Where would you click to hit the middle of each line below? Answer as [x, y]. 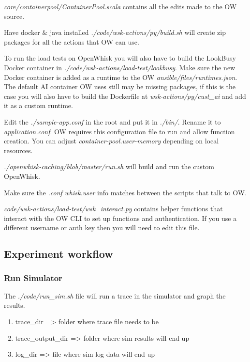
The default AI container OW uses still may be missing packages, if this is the [120, 87]
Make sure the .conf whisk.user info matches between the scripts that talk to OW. [125, 192]
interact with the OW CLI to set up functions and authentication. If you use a [120, 218]
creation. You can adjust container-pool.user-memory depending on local [111, 141]
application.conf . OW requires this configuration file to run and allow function [119, 131]
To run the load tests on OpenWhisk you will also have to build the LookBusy [120, 58]
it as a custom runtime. [38, 105]
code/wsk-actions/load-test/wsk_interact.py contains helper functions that [113, 209]
